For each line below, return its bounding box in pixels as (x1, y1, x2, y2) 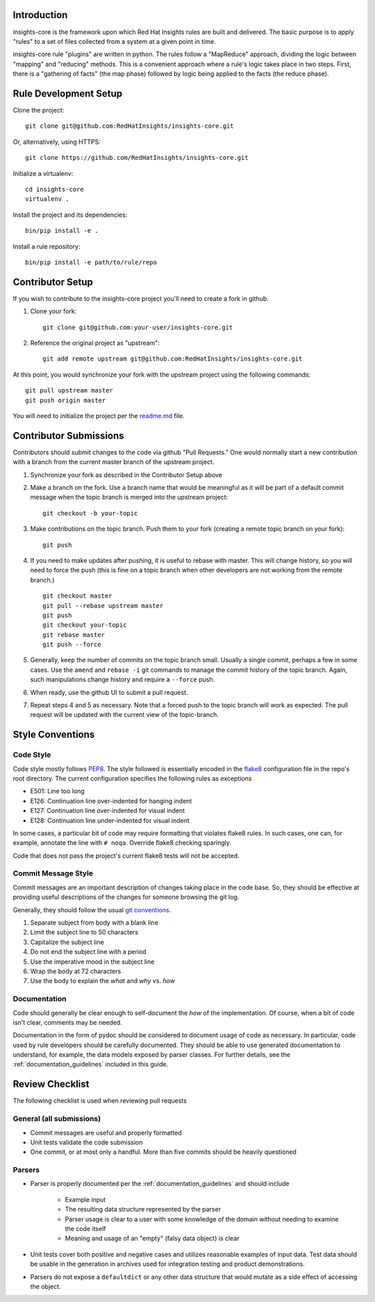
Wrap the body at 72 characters (30, 966, 122, 975)
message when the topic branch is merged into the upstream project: (30, 493, 228, 502)
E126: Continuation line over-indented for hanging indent (30, 796, 192, 805)
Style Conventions (12, 729, 95, 741)
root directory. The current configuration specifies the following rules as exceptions (12, 774, 252, 782)
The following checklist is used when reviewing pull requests (12, 1096, 187, 1105)
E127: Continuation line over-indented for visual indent (30, 807, 185, 815)
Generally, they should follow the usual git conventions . (12, 905, 172, 914)
